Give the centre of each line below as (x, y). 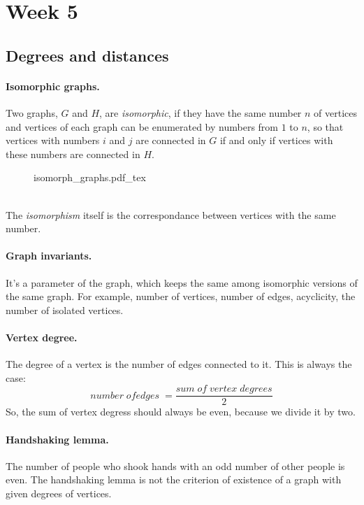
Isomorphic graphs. (53, 86)
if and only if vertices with (276, 140)
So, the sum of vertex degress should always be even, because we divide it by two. (181, 412)
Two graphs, (32, 112)
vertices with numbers (53, 140)
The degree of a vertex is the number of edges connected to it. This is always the (179, 364)
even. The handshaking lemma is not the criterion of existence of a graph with (174, 479)
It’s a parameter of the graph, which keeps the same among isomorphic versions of (182, 282)
